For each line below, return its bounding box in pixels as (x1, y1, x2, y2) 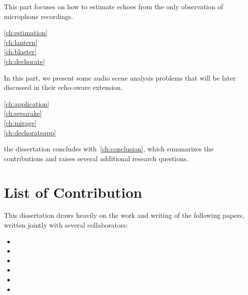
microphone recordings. (4, 11, 73, 21)
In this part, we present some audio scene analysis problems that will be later (4, 72, 236, 83)
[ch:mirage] (4, 117, 37, 127)
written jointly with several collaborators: (4, 220, 128, 230)
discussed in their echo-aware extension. (4, 82, 123, 92)
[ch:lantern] (4, 37, 38, 47)
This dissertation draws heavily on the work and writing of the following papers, (4, 210, 245, 220)
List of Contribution (4, 182, 143, 202)
